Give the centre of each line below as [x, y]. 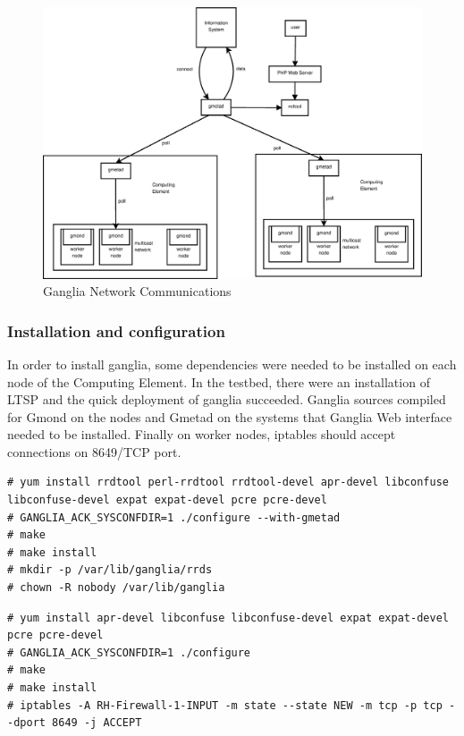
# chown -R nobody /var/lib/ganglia [116, 588]
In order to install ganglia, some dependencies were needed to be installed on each [232, 364]
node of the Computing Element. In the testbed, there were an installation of [219, 381]
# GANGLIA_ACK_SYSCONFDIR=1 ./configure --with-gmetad [174, 517]
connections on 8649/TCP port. [94, 451]
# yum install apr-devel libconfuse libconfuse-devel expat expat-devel [228, 618]
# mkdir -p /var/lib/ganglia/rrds [110, 570]
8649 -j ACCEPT [97, 723]
